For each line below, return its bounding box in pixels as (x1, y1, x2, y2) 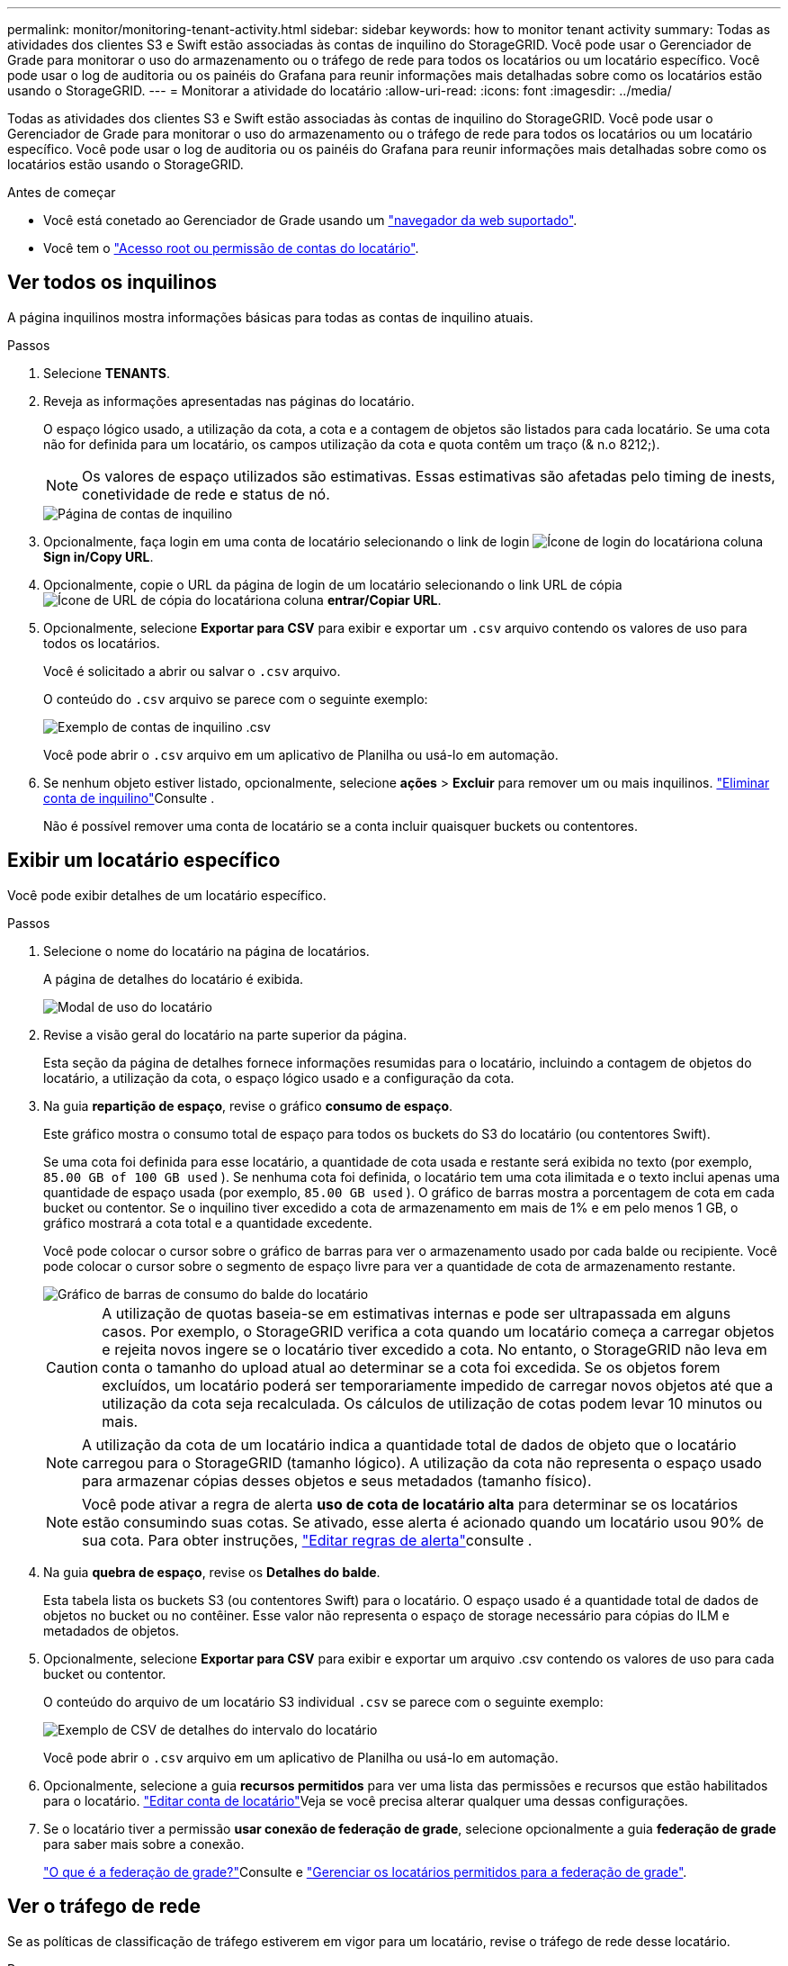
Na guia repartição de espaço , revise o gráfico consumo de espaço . (43, 1097, 453, 1114)
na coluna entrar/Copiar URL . (265, 591, 442, 608)
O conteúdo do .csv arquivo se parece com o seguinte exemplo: (43, 690, 428, 707)
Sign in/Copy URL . (43, 548, 154, 564)
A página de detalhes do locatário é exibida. (43, 970, 304, 987)
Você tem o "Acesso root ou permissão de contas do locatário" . (43, 240, 419, 256)
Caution (46, 1357, 99, 1376)
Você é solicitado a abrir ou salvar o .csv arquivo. (43, 663, 341, 679)
